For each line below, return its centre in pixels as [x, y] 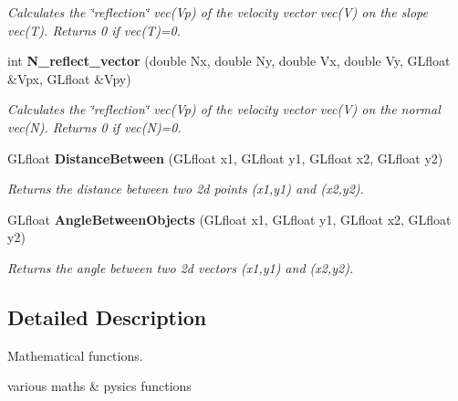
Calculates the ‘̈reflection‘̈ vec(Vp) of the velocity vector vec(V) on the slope [218, 12]
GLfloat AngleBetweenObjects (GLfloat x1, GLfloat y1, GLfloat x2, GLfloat [229, 219]
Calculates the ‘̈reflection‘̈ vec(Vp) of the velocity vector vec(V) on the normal [224, 109]
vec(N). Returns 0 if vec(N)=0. [94, 127]
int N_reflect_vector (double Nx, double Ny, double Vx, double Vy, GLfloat [229, 61]
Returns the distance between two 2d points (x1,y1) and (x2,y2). [186, 189]
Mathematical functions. [75, 355]
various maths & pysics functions [99, 386]
